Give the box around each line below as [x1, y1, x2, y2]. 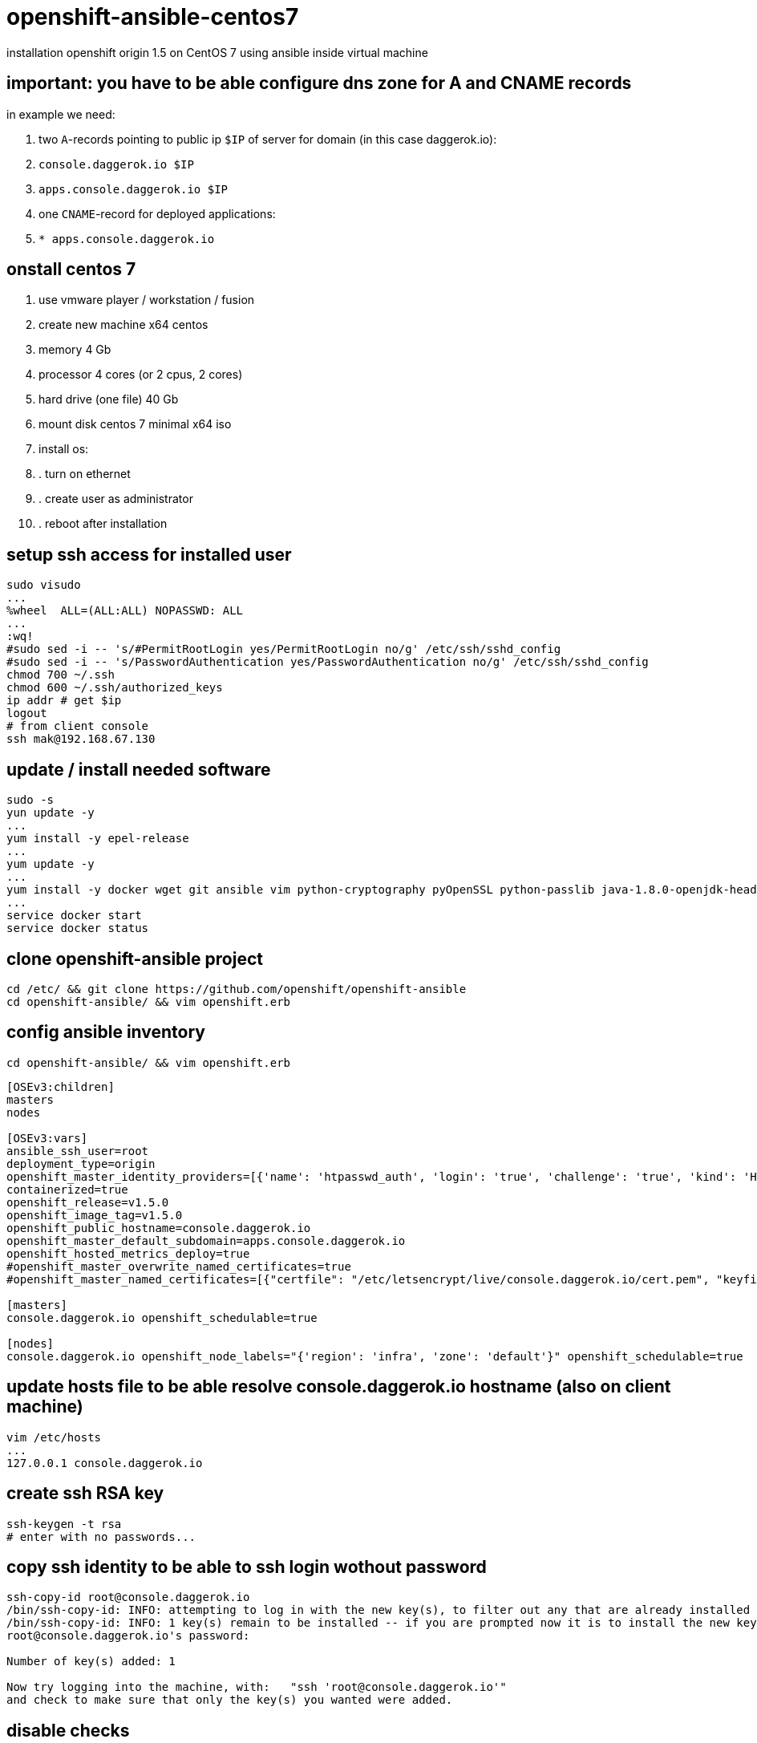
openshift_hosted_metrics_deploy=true [6, 1246, 250, 1260]
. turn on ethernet [38, 467, 131, 481]
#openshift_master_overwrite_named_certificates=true [6, 1259, 351, 1273]
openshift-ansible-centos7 [6, 3, 299, 30]
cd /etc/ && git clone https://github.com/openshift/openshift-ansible [6, 982, 467, 995]
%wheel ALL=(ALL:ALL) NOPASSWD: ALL [6, 604, 244, 618]
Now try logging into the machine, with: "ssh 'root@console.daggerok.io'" [6, 1680, 507, 1694]
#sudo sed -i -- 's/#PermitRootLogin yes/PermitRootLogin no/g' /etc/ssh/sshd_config [6, 642, 561, 656]
